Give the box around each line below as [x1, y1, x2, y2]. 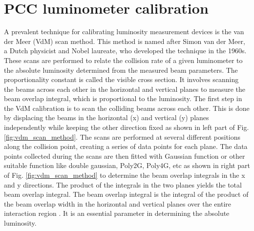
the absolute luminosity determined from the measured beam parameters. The [4, 64, 238, 75]
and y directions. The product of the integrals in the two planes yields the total [4, 179, 242, 189]
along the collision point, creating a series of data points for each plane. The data [4, 141, 248, 151]
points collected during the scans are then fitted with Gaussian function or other [4, 150, 245, 161]
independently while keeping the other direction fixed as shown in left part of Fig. [4, 122, 249, 132]
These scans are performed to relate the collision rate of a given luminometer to [4, 55, 243, 65]
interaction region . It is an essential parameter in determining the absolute [4, 208, 230, 218]
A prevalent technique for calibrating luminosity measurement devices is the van [4, 26, 244, 37]
